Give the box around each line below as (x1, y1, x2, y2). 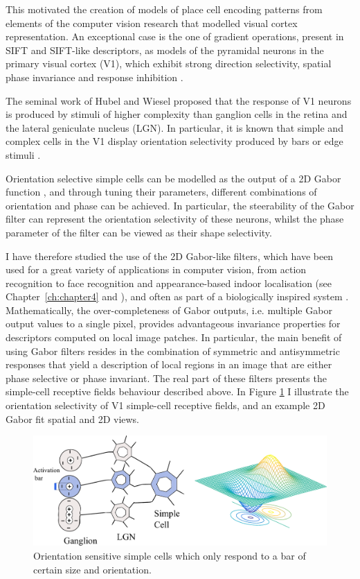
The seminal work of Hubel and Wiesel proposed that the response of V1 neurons (6, 93, 352, 107)
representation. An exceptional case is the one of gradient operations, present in (6, 29, 344, 44)
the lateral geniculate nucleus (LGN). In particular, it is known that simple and (6, 120, 343, 135)
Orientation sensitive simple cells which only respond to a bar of (33, 548, 306, 562)
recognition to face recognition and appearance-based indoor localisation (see (6, 275, 332, 290)
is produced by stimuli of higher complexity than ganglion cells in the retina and (6, 107, 348, 121)
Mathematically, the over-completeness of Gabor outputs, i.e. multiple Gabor (6, 302, 332, 317)
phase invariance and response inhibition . (6, 69, 183, 84)
